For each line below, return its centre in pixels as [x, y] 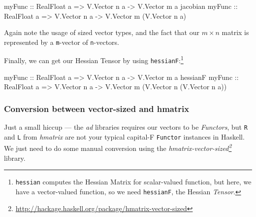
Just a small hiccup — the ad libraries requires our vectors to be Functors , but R [126, 127]
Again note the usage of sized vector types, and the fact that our [102, 32]
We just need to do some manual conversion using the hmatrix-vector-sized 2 [118, 147]
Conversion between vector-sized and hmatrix [97, 108]
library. [15, 158]
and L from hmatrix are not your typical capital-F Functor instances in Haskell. [124, 136]
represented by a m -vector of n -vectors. [62, 42]
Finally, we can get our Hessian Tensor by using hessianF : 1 [94, 60]
